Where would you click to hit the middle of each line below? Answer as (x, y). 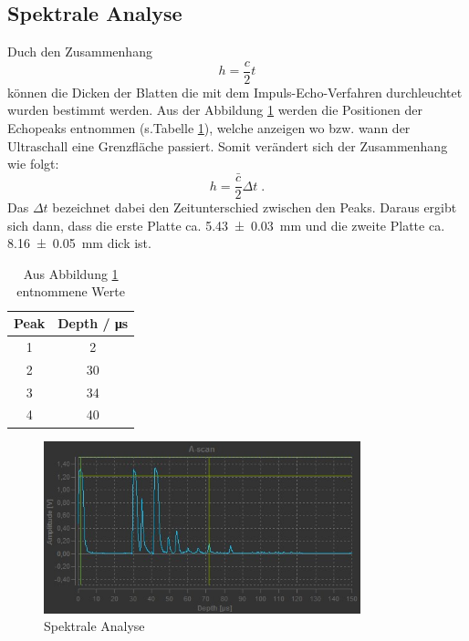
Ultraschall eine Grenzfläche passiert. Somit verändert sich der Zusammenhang (228, 145)
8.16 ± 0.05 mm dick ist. (79, 243)
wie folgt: (33, 164)
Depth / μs (93, 323)
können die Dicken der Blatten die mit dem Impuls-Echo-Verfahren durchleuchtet (235, 92)
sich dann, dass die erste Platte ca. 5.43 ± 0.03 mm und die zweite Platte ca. (226, 225)
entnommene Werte (71, 291)
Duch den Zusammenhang (80, 52)
